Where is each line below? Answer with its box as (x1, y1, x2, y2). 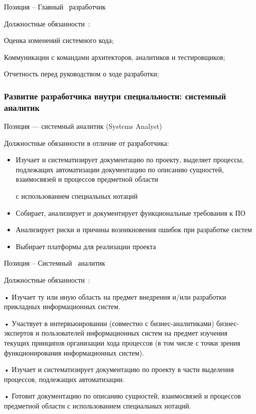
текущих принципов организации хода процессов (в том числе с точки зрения (4, 338, 241, 348)
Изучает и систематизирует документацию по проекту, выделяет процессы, (15, 154, 244, 165)
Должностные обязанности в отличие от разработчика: (4, 137, 169, 148)
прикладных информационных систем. (4, 301, 121, 312)
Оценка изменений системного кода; (4, 35, 114, 45)
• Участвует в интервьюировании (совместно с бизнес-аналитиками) (4, 318, 214, 328)
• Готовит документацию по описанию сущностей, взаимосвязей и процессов (4, 391, 241, 401)
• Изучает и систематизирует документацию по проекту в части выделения (4, 364, 234, 375)
